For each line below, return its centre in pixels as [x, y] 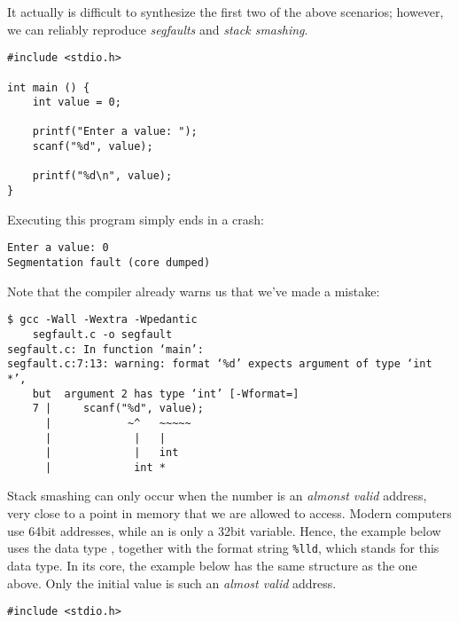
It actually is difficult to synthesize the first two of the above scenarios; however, [226, 12]
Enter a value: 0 [58, 248]
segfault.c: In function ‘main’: [105, 349]
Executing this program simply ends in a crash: [136, 219]
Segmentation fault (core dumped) [109, 263]
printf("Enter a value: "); [115, 132]
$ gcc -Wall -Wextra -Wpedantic [102, 320]
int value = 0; [77, 102]
